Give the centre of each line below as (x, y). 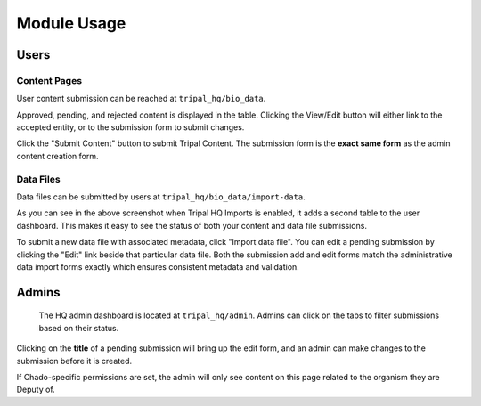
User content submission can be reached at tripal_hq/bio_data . (141, 99)
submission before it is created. (74, 361)
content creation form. (57, 156)
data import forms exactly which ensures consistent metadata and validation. (158, 266)
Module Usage (71, 23)
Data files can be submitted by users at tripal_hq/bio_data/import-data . (161, 197)
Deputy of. (36, 390)
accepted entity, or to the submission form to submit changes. (130, 127)
